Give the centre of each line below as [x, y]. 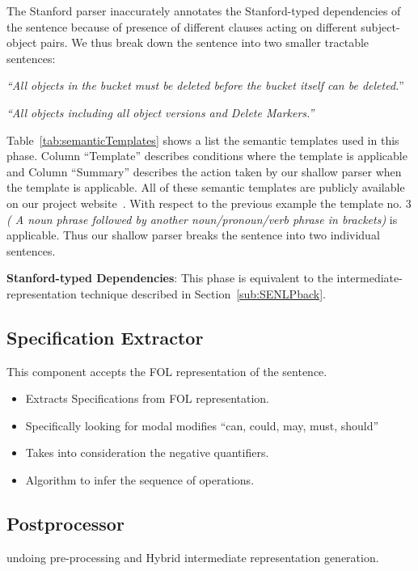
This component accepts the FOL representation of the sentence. [167, 371]
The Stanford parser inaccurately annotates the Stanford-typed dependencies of [204, 11]
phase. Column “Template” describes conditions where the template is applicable [207, 156]
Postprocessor [65, 524]
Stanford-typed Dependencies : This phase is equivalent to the [170, 278]
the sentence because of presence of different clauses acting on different [182, 26]
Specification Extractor [105, 337]
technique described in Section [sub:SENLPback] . [203, 293]
